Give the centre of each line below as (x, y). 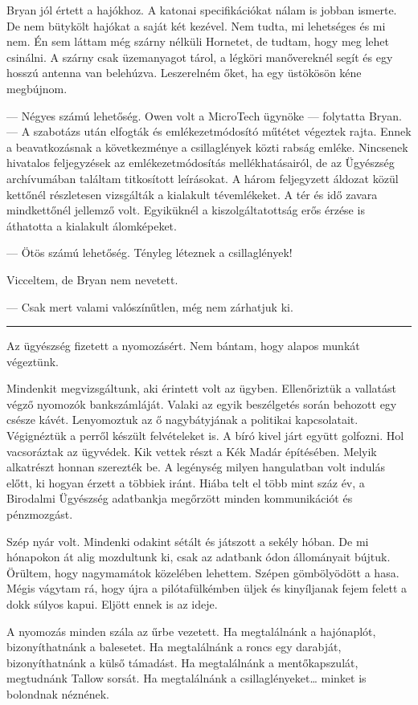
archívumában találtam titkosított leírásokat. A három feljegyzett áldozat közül (203, 178)
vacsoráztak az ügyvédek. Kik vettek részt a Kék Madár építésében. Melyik (192, 451)
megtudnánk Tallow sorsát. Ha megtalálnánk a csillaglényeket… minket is (186, 678)
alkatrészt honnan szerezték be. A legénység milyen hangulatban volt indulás (196, 467)
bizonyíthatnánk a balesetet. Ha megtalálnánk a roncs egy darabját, (174, 647)
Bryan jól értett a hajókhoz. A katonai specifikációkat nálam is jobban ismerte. (202, 10)
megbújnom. (37, 88)
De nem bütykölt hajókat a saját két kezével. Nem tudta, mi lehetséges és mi (196, 25)
